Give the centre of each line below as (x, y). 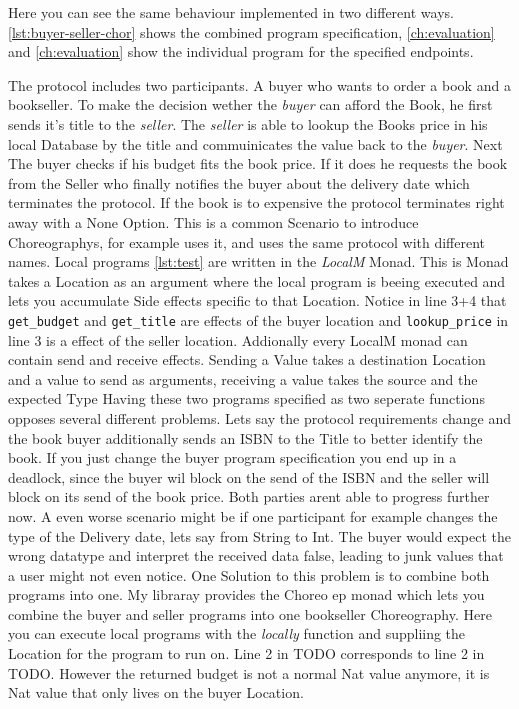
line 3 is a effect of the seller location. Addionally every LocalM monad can (238, 339)
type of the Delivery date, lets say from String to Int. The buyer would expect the (259, 535)
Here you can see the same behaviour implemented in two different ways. (231, 12)
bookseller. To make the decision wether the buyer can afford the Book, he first (250, 104)
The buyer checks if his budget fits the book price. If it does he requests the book (258, 163)
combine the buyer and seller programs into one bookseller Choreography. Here (250, 613)
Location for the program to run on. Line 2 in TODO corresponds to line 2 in (246, 653)
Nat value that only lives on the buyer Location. (156, 692)
